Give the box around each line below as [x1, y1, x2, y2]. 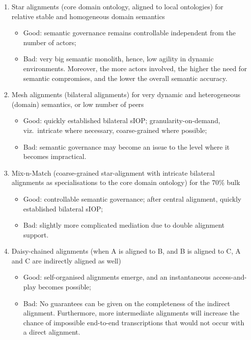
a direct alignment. [23, 327, 81, 337]
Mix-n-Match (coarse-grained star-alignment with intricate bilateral [11, 167, 215, 178]
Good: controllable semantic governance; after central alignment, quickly [23, 193, 242, 204]
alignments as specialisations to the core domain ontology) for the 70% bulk [11, 177, 240, 187]
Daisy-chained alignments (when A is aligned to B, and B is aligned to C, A [11, 246, 241, 256]
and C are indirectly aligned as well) [11, 255, 121, 265]
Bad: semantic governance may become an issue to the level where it [23, 141, 230, 152]
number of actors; [23, 37, 77, 47]
